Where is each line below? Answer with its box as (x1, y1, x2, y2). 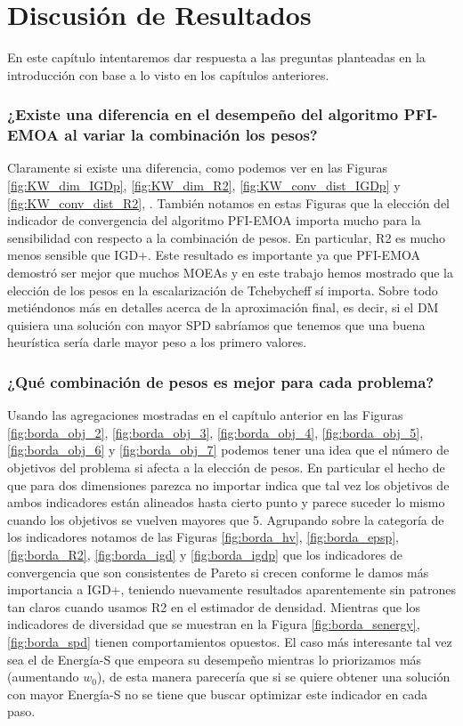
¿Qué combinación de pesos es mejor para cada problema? (7, 370, 435, 392)
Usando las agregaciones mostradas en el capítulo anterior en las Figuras (7, 406, 403, 424)
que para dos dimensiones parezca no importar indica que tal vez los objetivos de (7, 475, 450, 494)
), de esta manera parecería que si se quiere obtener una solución (96, 667, 451, 686)
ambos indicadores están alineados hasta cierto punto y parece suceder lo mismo (7, 493, 445, 512)
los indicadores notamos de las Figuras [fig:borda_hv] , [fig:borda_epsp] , (7, 528, 399, 546)
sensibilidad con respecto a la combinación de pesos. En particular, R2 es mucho (7, 228, 446, 246)
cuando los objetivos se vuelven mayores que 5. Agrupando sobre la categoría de (7, 510, 444, 528)
